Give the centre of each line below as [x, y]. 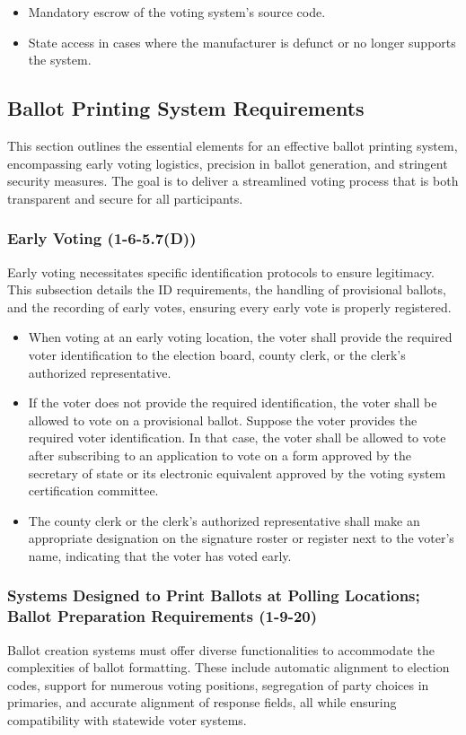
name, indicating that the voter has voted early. [160, 555]
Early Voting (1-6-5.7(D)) [102, 238]
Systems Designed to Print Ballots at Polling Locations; [214, 595]
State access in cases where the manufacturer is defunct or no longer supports [242, 42]
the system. [60, 60]
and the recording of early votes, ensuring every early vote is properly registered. [229, 306]
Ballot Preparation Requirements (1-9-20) [163, 616]
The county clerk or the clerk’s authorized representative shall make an [224, 520]
